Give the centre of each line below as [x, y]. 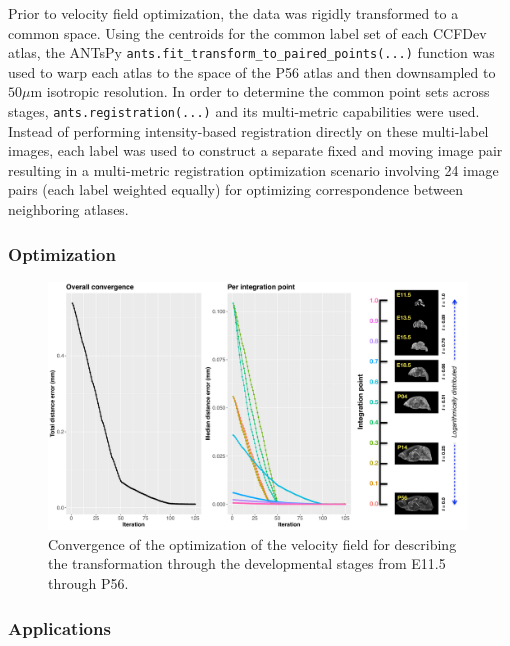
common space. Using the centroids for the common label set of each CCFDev [247, 32]
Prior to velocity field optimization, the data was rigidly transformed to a [233, 13]
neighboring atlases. [68, 209]
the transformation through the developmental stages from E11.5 [247, 563]
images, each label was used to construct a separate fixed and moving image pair [255, 150]
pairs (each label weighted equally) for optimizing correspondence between [235, 189]
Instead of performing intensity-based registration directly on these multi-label [248, 130]
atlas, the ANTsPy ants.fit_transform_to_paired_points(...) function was [251, 52]
